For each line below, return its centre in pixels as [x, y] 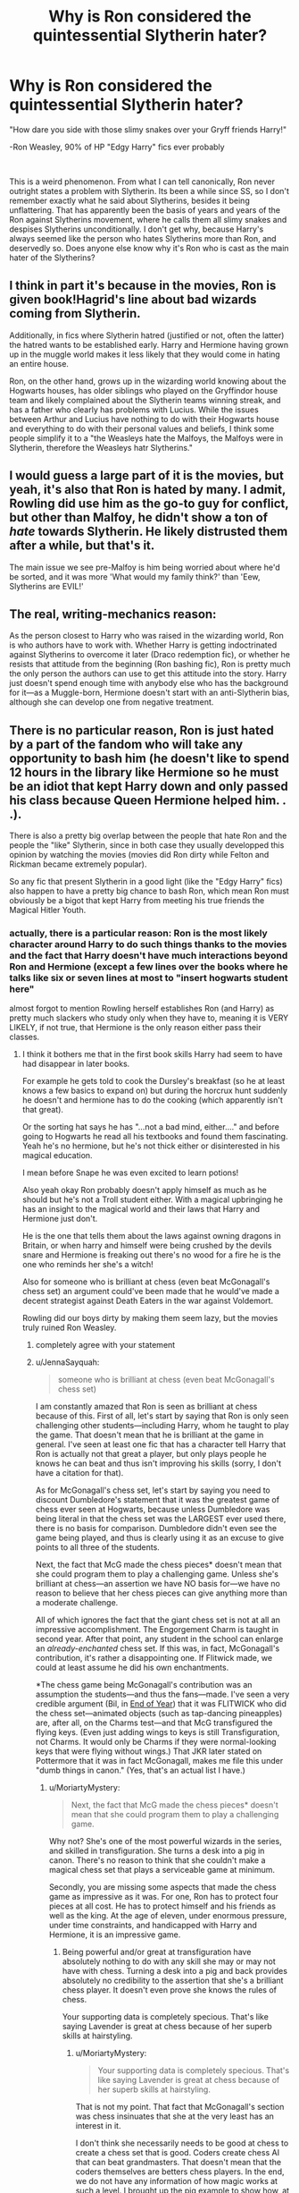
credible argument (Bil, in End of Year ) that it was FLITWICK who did [161, 1704]
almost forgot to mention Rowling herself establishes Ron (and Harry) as [142, 1009]
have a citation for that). [79, 1473]
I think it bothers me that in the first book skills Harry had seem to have [152, 1054]
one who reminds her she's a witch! [87, 1265]
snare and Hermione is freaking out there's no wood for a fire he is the [151, 1255]
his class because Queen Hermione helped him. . [148, 800]
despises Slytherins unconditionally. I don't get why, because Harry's [137, 229]
